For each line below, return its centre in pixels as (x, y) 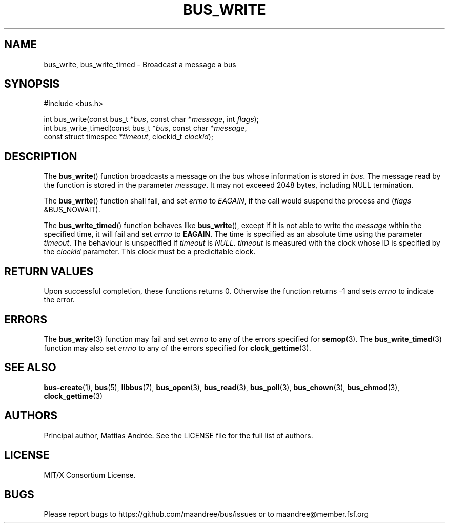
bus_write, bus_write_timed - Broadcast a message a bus (140, 64)
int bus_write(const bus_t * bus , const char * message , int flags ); (151, 119)
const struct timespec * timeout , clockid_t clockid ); (129, 137)
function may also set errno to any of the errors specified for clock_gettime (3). (177, 348)
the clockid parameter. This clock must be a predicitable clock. (150, 252)
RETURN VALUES (49, 271)
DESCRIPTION (41, 156)
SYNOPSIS (32, 84)
